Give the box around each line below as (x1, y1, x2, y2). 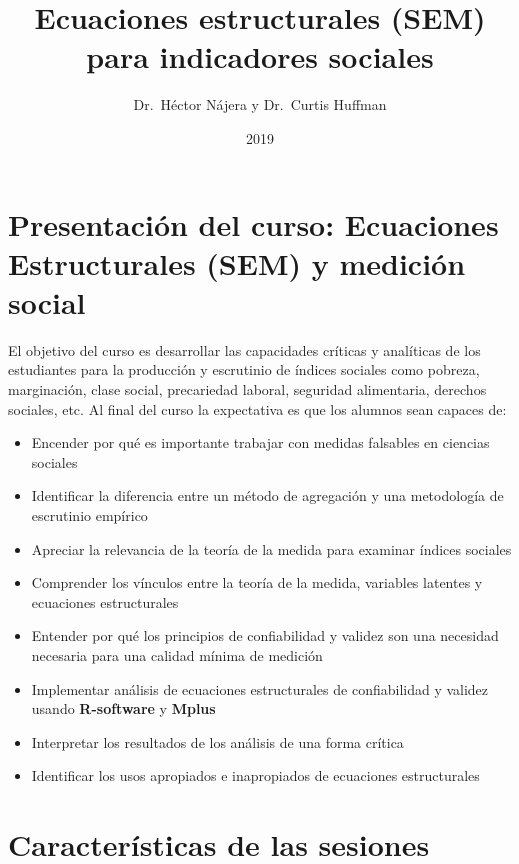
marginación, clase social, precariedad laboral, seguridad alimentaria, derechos (8, 379, 487, 399)
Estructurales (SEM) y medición (8, 242, 466, 283)
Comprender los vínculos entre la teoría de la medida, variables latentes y (31, 572, 483, 593)
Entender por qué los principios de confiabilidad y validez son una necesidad (31, 625, 499, 646)
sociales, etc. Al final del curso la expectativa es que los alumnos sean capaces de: (8, 398, 507, 419)
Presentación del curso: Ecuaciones (8, 203, 499, 244)
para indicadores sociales (86, 36, 434, 77)
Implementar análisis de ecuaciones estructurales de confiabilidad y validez (31, 678, 489, 699)
